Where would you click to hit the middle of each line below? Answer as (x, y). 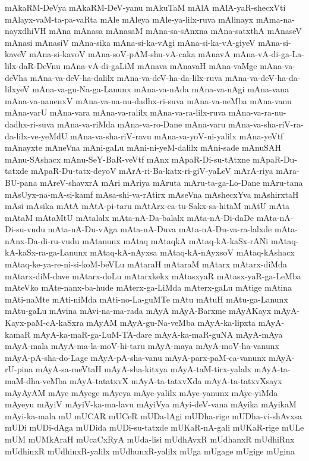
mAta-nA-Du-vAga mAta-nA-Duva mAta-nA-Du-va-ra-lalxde (160, 229)
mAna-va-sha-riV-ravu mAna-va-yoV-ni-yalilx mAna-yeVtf (177, 136)
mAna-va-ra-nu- (257, 112)
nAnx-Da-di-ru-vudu (42, 240)
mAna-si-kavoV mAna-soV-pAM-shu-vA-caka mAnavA (130, 54)
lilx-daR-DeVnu (33, 65)
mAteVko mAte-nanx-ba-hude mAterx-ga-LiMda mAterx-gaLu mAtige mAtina (149, 287)
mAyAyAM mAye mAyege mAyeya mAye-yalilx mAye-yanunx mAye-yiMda (141, 392)
